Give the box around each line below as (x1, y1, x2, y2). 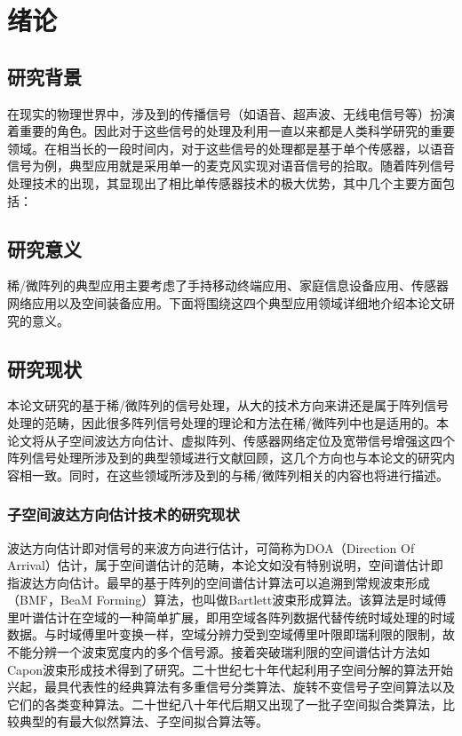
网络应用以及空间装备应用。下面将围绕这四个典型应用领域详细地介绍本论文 (7, 293, 442, 312)
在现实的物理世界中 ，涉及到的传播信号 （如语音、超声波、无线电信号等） (7, 104, 430, 123)
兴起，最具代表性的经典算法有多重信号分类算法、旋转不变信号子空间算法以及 (7, 677, 455, 696)
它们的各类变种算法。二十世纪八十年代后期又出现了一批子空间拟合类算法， (7, 694, 442, 713)
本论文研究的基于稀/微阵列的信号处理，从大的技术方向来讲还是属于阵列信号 (7, 396, 449, 415)
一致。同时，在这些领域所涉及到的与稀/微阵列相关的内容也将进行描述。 (31, 465, 449, 484)
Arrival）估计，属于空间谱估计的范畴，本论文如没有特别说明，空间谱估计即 (7, 556, 443, 574)
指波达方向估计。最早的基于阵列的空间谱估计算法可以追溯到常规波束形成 (7, 573, 430, 591)
